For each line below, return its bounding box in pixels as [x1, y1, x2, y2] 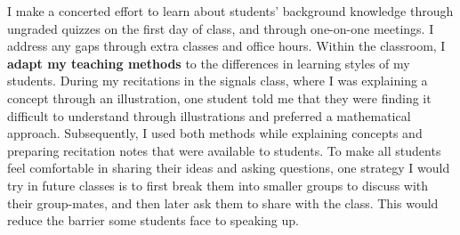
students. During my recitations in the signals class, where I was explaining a [7, 71, 428, 90]
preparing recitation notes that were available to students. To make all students [7, 141, 441, 159]
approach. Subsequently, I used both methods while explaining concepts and [7, 124, 423, 142]
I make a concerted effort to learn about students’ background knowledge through [7, 2, 454, 20]
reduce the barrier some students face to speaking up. [7, 211, 299, 230]
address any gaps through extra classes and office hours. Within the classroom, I [7, 36, 446, 55]
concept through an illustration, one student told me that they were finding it [7, 88, 432, 107]
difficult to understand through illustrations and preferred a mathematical [7, 106, 411, 125]
